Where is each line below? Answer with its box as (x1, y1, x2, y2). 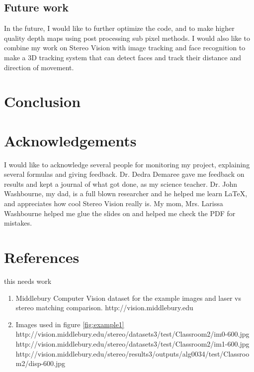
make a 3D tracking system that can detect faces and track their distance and (4, 52, 241, 62)
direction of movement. (4, 62, 74, 72)
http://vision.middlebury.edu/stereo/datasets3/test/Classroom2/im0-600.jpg (15, 329, 250, 339)
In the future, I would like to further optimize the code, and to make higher (4, 23, 235, 33)
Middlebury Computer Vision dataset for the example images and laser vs (15, 292, 242, 303)
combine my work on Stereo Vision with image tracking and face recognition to (4, 42, 246, 53)
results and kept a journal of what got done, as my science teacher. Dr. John (4, 178, 238, 189)
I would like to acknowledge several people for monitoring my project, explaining (4, 159, 250, 169)
